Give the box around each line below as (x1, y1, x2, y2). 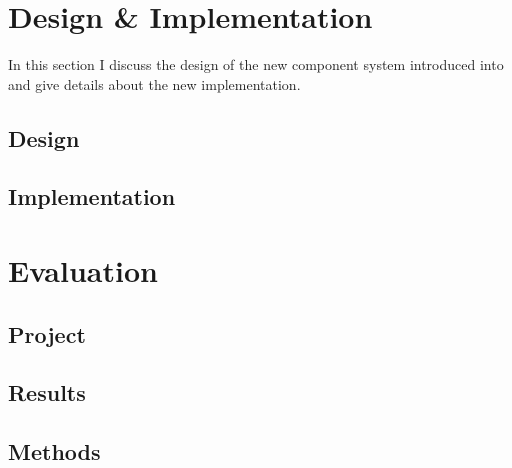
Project (8, 318, 86, 349)
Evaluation (8, 250, 158, 291)
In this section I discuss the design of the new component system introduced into (8, 54, 504, 75)
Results (8, 377, 86, 408)
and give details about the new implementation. (8, 73, 301, 94)
